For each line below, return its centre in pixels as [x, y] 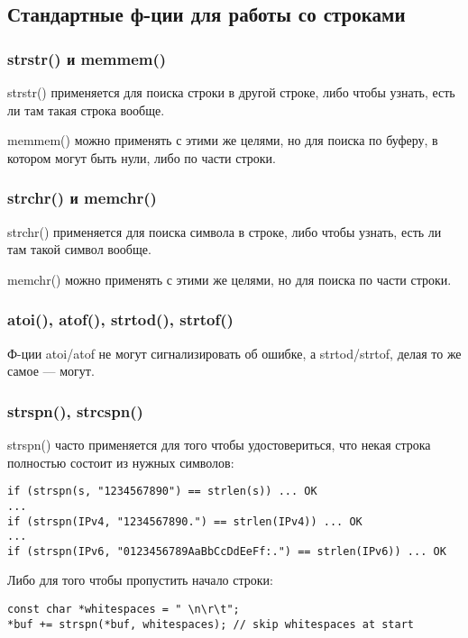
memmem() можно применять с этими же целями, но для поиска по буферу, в [223, 140]
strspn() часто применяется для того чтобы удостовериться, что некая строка [219, 444]
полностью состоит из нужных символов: [121, 462]
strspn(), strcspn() [75, 410]
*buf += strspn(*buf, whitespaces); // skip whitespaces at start [211, 624]
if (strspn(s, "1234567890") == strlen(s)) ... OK [162, 492]
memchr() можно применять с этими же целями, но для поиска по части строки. [229, 279]
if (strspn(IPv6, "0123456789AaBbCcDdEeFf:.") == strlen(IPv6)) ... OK [227, 551]
